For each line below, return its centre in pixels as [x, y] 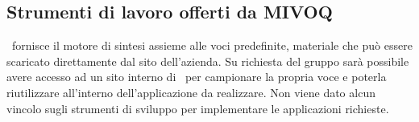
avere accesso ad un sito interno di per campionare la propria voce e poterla [197, 77]
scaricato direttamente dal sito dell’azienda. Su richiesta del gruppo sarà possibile [208, 61]
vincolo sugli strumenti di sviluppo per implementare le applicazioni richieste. [198, 108]
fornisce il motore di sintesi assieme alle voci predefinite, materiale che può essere [212, 45]
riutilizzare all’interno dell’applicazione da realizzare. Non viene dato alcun [191, 92]
